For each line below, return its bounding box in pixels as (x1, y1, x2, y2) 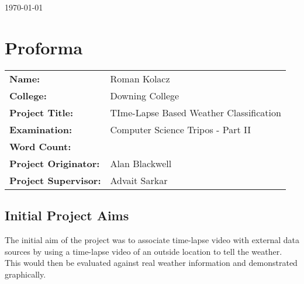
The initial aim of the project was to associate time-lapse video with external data (5, 233, 299, 245)
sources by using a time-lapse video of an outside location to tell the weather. (5, 245, 282, 257)
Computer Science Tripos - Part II (110, 122, 251, 136)
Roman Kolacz (110, 71, 170, 85)
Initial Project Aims (5, 206, 129, 224)
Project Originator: (9, 156, 100, 170)
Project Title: (9, 105, 74, 119)
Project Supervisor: (9, 173, 101, 187)
